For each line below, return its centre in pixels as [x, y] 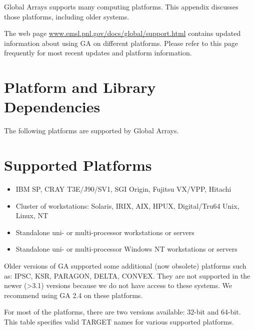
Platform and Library [80, 87]
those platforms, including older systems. [67, 16]
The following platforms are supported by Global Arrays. [91, 131]
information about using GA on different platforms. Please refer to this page [121, 43]
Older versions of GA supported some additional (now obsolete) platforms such [125, 265]
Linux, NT [32, 215]
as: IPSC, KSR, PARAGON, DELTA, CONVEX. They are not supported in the [127, 275]
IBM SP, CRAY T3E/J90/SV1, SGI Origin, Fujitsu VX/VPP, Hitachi [123, 189]
